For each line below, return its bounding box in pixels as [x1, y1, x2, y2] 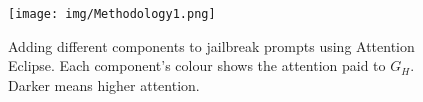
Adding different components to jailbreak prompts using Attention [8, 35, 415, 56]
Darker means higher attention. [8, 74, 200, 95]
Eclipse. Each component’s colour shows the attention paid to [8, 55, 386, 76]
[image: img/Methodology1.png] [8, 7, 216, 21]
